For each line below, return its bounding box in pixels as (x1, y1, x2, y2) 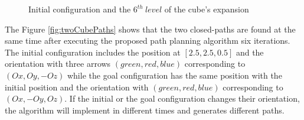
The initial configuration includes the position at (5, 46, 181, 58)
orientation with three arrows (5, 57, 111, 70)
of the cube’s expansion (164, 3, 249, 15)
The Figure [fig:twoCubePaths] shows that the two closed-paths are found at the (5, 22, 296, 35)
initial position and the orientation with (5, 80, 149, 93)
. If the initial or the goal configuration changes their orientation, (64, 92, 300, 105)
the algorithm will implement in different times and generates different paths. (5, 103, 285, 116)
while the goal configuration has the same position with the (67, 69, 282, 81)
